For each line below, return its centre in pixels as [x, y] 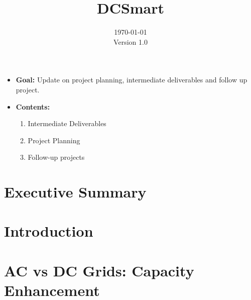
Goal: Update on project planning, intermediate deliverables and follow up [132, 80]
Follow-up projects [56, 157]
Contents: [33, 106]
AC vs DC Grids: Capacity [99, 270]
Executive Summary [75, 192]
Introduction [49, 231]
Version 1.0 [131, 41]
